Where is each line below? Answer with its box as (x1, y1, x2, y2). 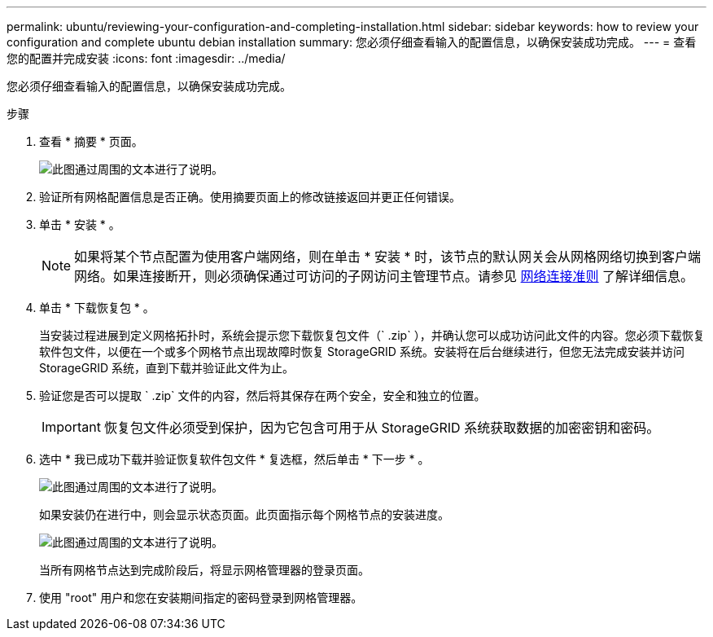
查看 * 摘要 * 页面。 (39, 134, 143, 148)
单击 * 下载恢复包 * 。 (39, 301, 155, 314)
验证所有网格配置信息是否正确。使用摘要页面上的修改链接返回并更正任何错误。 (39, 190, 461, 204)
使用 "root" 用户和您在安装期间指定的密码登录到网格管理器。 (39, 591, 363, 604)
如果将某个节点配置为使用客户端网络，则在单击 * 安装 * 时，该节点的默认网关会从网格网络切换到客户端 (74, 248, 702, 265)
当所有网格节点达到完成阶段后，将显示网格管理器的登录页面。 (39, 563, 370, 577)
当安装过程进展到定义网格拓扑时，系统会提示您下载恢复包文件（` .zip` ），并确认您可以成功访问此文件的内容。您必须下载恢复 (39, 328, 705, 342)
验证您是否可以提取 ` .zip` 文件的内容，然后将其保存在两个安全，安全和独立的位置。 (39, 389, 486, 402)
